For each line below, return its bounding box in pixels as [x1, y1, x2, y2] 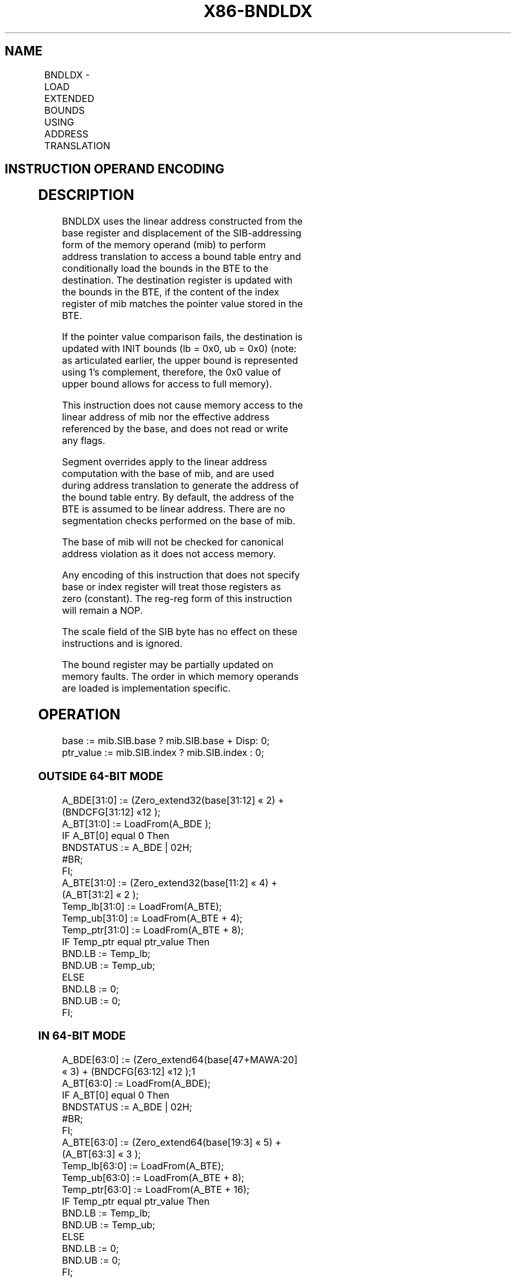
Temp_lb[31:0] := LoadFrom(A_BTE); [62, 900, 222, 912]
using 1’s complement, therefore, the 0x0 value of [62, 366, 281, 379]
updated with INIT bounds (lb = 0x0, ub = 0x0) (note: [62, 343, 297, 355]
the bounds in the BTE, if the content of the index [62, 286, 279, 298]
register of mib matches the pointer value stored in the [62, 298, 303, 310]
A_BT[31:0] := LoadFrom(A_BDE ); [62, 817, 211, 830]
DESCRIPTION [38, 186, 134, 204]
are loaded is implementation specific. [62, 682, 231, 695]
